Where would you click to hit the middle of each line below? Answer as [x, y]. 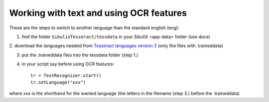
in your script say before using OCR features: [68, 64]
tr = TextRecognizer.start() [66, 75]
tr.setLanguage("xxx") [58, 82]
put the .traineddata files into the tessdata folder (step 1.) [80, 55]
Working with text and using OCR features [98, 13]
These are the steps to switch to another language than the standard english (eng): [94, 28]
